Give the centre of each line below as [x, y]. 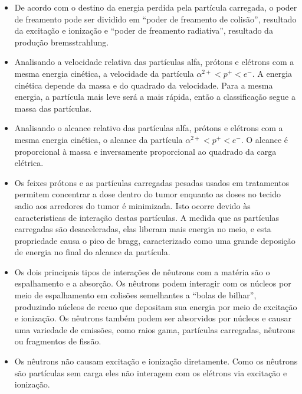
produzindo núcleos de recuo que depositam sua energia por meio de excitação [156, 306]
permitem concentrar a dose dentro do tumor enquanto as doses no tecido [147, 194]
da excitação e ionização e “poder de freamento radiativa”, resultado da [144, 30]
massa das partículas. [53, 108]
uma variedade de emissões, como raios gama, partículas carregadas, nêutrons [155, 329]
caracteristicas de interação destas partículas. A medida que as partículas [147, 217]
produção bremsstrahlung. [62, 42]
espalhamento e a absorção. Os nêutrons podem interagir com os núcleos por [153, 283]
